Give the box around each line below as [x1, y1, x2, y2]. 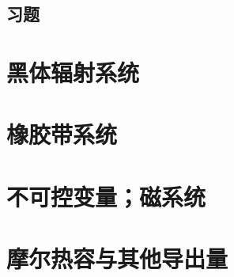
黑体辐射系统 [6, 55, 140, 88]
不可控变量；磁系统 [6, 180, 206, 212]
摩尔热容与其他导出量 [6, 242, 228, 275]
